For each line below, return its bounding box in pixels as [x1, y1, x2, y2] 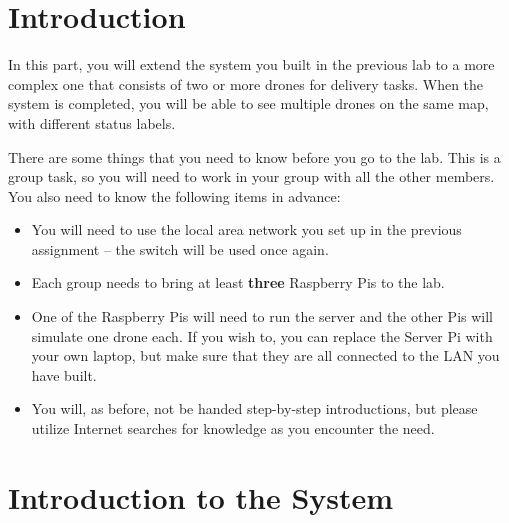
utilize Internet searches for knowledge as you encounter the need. [31, 418, 435, 439]
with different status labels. [8, 112, 176, 133]
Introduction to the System [8, 476, 394, 517]
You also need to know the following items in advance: [8, 185, 341, 206]
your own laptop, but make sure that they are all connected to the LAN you [31, 345, 500, 366]
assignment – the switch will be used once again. [31, 238, 329, 259]
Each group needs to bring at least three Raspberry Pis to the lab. [31, 272, 445, 293]
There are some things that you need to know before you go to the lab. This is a [8, 146, 501, 167]
